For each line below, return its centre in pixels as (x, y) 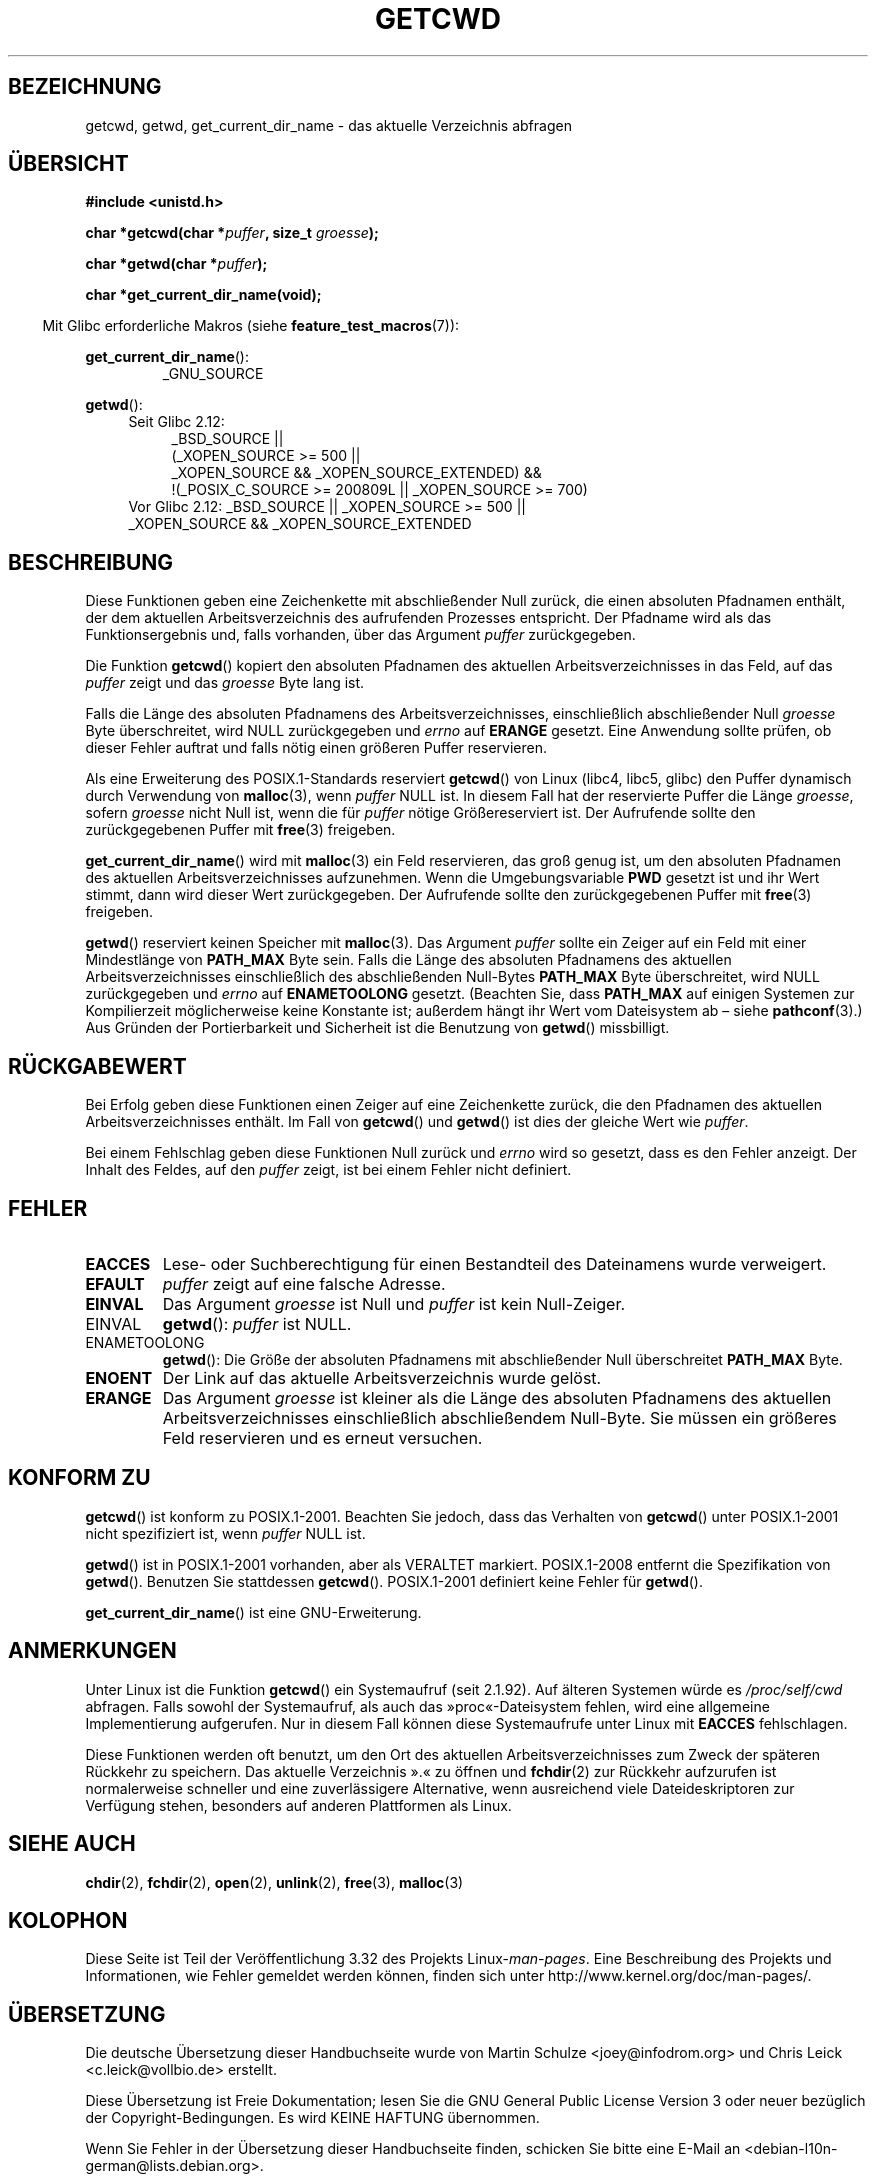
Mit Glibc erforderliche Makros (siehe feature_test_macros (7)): (251, 326)
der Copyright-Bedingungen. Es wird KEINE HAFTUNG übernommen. (312, 2118)
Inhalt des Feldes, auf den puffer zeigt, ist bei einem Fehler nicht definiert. (328, 1170)
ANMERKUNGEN (92, 1651)
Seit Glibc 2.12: (176, 422)
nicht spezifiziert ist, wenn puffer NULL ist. (225, 1533)
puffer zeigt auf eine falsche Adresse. (304, 1283)
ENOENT (119, 1377)
